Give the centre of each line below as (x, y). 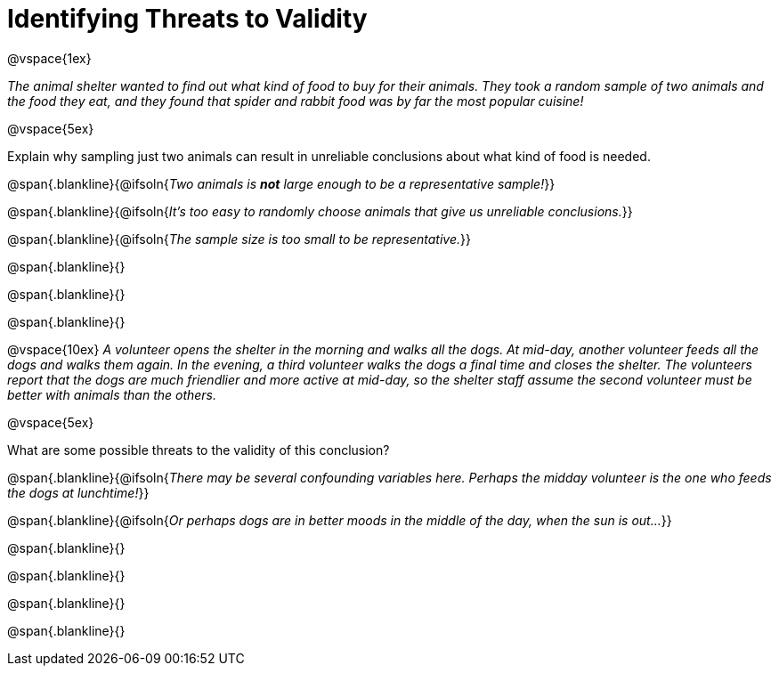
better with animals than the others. (112, 394)
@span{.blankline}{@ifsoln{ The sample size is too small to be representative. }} (239, 239)
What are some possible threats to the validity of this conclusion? (199, 450)
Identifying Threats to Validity (187, 19)
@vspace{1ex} (49, 58)
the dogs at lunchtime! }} (78, 492)
